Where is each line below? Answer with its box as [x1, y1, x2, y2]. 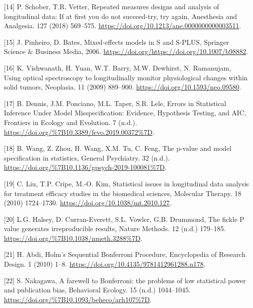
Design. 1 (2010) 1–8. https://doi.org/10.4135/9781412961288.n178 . [4, 259, 206, 269]
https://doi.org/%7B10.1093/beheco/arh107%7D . [4, 294, 152, 304]
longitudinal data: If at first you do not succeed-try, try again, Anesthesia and [4, 11, 237, 21]
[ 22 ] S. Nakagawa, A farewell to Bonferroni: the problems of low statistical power [4, 275, 246, 285]
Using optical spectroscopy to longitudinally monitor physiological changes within [4, 72, 248, 82]
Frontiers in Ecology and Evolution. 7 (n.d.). [4, 117, 137, 127]
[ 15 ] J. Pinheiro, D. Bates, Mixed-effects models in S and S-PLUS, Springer [4, 36, 229, 47]
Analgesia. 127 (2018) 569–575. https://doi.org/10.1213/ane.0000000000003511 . [4, 20, 241, 31]
